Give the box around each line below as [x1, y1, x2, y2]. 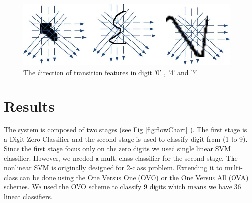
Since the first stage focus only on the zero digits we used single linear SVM [4, 143, 231, 153]
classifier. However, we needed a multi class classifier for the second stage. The [4, 153, 238, 163]
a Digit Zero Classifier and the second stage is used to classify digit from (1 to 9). [4, 134, 248, 144]
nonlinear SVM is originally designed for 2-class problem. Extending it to [4, 162, 223, 172]
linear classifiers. [4, 191, 53, 201]
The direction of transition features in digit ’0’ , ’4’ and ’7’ [23, 67, 198, 77]
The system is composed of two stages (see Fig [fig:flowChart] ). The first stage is [4, 124, 247, 134]
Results [4, 96, 55, 116]
